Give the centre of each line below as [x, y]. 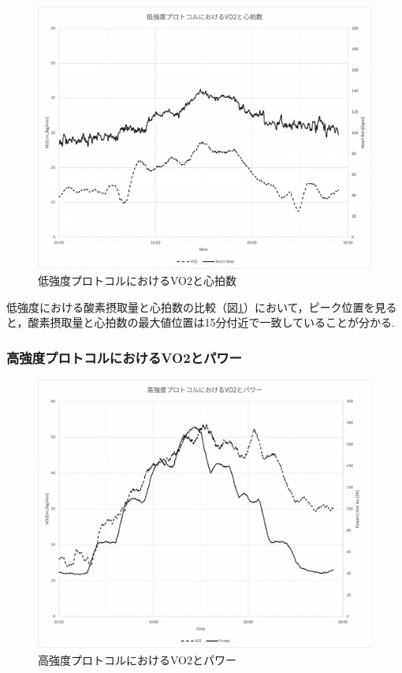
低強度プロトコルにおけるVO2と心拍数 [137, 280]
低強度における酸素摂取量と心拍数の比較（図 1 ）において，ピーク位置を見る [202, 307]
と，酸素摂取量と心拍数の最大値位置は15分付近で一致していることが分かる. [201, 322]
